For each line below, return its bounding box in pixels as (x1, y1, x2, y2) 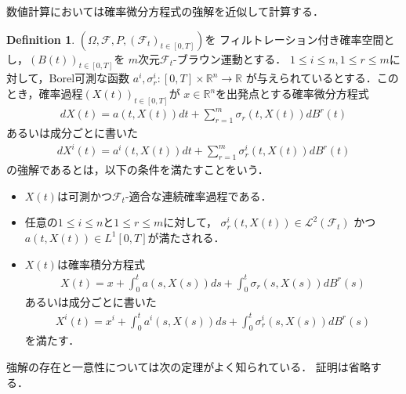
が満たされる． (147, 229, 225, 245)
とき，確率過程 (6, 85, 83, 102)
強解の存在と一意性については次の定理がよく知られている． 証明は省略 (6, 358, 371, 374)
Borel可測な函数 (49, 70, 130, 86)
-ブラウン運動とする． (173, 50, 287, 67)
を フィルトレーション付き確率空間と (205, 31, 395, 47)
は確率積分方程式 (56, 255, 145, 272)
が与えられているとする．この (245, 70, 399, 86)
